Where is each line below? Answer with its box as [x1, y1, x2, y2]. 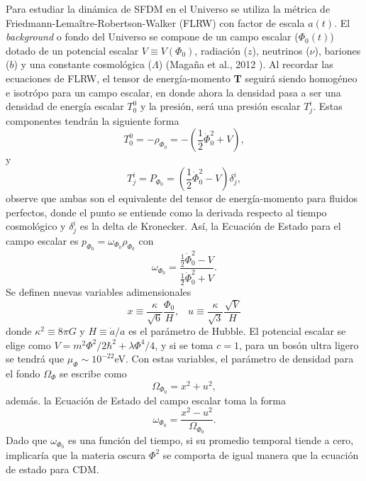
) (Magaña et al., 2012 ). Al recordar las [158, 57, 333, 72]
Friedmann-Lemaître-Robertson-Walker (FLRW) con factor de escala [6, 15, 305, 30]
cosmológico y [6, 219, 66, 233]
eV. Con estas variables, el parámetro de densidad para [114, 351, 354, 366]
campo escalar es [6, 233, 79, 248]
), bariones [314, 43, 361, 57]
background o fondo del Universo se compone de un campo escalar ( [6, 29, 299, 44]
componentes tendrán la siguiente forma [6, 113, 179, 128]
